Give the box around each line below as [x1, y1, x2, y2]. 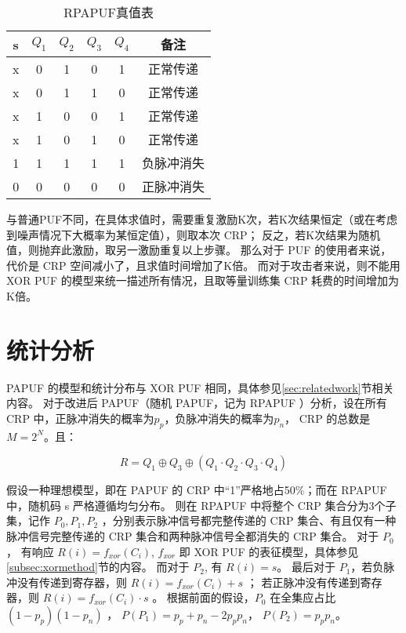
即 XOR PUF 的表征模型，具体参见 [179, 543, 359, 559]
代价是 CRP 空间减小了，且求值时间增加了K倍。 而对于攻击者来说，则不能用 [6, 256, 401, 273]
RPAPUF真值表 [63, 3, 154, 21]
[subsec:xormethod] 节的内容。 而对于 [6, 558, 190, 575]
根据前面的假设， [166, 589, 255, 606]
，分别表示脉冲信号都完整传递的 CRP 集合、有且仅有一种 [101, 512, 397, 529]
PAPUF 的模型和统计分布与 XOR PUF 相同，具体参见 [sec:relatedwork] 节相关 [6, 379, 394, 395]
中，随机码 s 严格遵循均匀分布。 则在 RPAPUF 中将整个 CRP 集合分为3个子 [6, 497, 397, 513]
